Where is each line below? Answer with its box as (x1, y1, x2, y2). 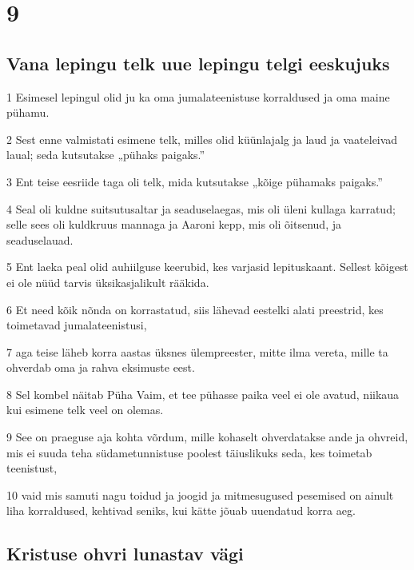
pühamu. (6, 104, 50, 121)
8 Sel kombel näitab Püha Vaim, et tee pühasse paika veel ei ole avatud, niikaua (6, 385, 400, 402)
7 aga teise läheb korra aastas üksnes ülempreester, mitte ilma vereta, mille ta (6, 343, 388, 360)
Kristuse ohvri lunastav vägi (6, 541, 244, 566)
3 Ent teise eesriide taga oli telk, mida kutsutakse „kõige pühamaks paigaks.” (6, 173, 383, 189)
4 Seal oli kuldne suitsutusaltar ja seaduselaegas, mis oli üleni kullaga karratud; (6, 200, 396, 217)
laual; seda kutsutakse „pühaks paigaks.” (6, 146, 205, 163)
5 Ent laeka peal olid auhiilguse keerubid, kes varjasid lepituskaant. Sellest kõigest (6, 258, 408, 275)
